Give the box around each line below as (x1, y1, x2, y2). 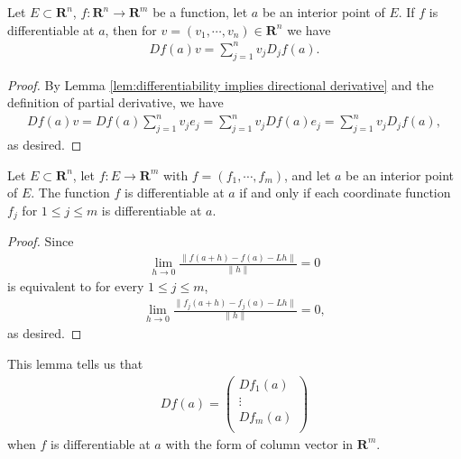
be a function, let (152, 3, 248, 21)
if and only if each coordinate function (239, 183, 451, 202)
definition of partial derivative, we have (7, 93, 224, 112)
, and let (284, 165, 331, 184)
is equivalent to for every (7, 277, 144, 296)
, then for (105, 20, 157, 39)
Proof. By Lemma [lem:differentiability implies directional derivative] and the (7, 75, 434, 94)
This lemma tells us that (7, 353, 143, 372)
